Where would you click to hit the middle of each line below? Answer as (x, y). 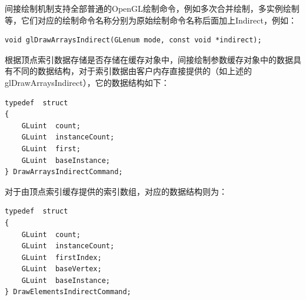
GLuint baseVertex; (61, 269)
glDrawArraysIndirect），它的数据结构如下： (87, 82)
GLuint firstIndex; (61, 257)
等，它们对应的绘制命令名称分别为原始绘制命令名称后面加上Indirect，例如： (151, 20)
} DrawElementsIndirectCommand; (68, 292)
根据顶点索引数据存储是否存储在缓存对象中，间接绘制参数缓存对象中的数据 (149, 59)
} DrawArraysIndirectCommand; (64, 172)
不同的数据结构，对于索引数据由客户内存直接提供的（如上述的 (132, 71)
